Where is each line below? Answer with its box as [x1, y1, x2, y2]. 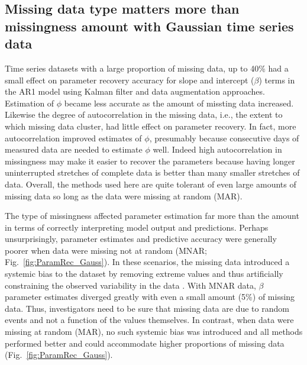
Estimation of [5, 96, 54, 109]
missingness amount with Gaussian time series [5, 17, 294, 35]
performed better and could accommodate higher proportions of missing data [5, 337, 285, 349]
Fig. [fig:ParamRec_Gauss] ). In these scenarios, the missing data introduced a [5, 256, 290, 268]
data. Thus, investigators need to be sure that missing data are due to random [5, 302, 289, 314]
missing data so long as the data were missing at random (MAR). [5, 189, 243, 202]
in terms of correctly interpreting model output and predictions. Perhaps [5, 221, 269, 233]
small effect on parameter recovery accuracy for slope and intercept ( [5, 73, 254, 86]
